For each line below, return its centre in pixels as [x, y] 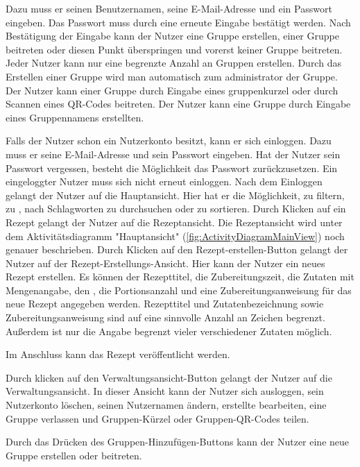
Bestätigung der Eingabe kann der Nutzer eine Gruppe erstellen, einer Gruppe [172, 36]
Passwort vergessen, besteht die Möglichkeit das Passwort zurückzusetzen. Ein [172, 168]
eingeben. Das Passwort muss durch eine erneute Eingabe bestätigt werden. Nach [178, 22]
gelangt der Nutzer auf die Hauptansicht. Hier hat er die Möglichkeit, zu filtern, [175, 195]
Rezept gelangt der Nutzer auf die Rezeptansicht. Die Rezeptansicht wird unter [174, 222]
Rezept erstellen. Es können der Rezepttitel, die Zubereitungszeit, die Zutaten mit [180, 277]
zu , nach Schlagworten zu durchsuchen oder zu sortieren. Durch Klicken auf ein [176, 209]
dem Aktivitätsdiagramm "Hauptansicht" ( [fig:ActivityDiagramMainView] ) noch [175, 236]
